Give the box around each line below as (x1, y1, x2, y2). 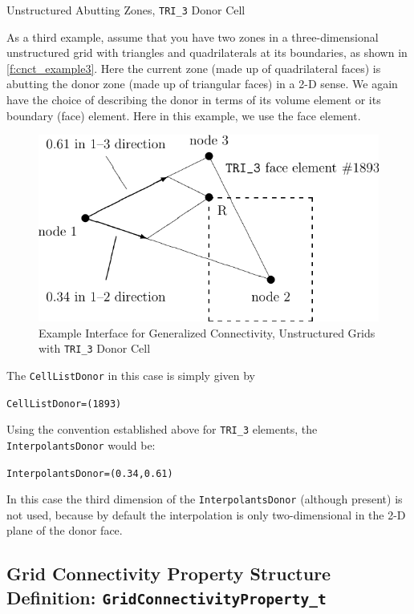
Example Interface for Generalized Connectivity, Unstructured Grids (39, 324, 375, 341)
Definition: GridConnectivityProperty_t (6, 584, 327, 609)
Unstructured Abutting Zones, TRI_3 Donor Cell (6, 2, 246, 18)
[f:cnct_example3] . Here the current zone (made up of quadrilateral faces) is (6, 59, 381, 76)
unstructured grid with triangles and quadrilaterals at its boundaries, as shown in (6, 44, 408, 61)
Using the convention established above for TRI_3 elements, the (6, 421, 318, 438)
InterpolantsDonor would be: (6, 436, 156, 453)
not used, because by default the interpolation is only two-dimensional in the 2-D (6, 506, 406, 523)
